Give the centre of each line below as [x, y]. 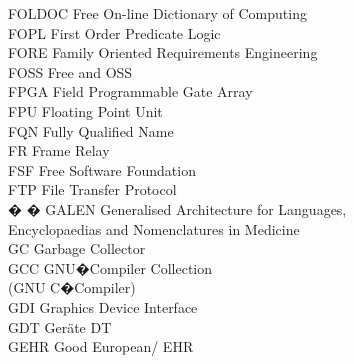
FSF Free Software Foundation [102, 169]
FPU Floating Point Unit [85, 110]
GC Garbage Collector [77, 248]
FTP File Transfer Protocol [92, 189]
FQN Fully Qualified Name [91, 130]
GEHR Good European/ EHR [101, 346]
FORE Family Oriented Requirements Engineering [163, 52]
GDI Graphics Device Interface [103, 306]
